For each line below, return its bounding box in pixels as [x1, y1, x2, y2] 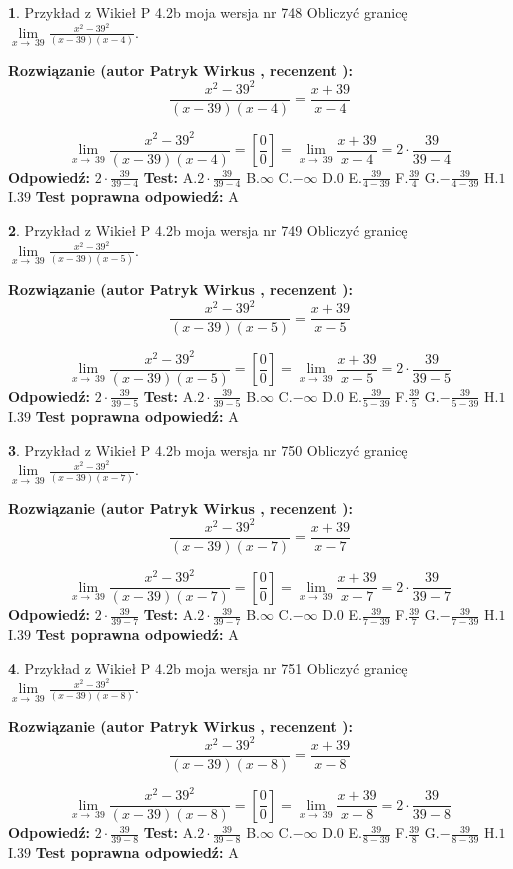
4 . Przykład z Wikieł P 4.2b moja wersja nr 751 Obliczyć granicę [8, 657, 408, 678]
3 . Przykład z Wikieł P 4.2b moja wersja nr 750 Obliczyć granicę [8, 439, 408, 460]
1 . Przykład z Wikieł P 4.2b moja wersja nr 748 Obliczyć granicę [8, 2, 408, 22]
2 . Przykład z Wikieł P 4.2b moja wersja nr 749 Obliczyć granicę [8, 220, 408, 241]
